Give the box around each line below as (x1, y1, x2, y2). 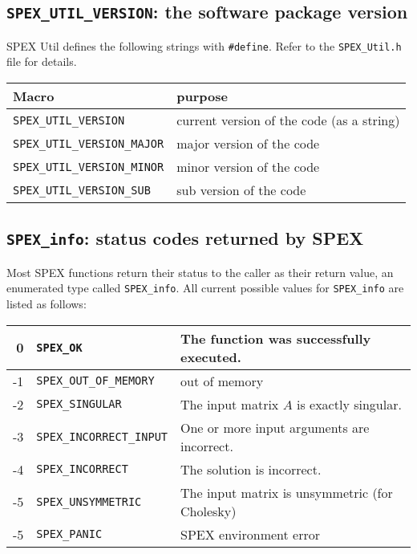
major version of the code (176, 134, 320, 153)
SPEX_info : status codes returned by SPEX (6, 226, 364, 251)
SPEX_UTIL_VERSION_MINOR (13, 160, 164, 173)
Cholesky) (180, 501, 237, 520)
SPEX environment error (180, 524, 321, 544)
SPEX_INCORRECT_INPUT (36, 430, 168, 443)
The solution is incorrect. (180, 459, 322, 479)
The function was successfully (180, 328, 371, 348)
